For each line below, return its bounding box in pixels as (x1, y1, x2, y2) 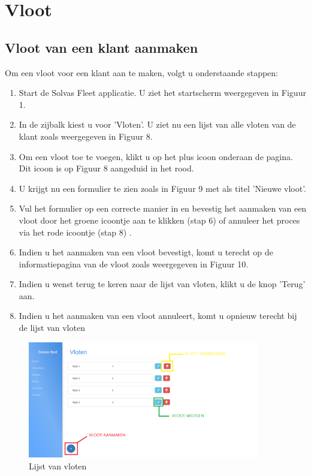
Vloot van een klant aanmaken (5, 38, 198, 56)
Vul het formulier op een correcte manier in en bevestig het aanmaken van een (19, 202, 307, 215)
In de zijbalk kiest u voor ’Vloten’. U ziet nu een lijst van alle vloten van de (19, 118, 296, 131)
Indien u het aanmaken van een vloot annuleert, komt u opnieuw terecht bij (19, 309, 297, 322)
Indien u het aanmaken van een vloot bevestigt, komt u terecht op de (19, 246, 273, 258)
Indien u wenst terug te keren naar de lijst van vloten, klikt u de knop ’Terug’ (19, 278, 306, 290)
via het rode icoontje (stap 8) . (19, 225, 132, 238)
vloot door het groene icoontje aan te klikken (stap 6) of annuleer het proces (19, 213, 300, 226)
